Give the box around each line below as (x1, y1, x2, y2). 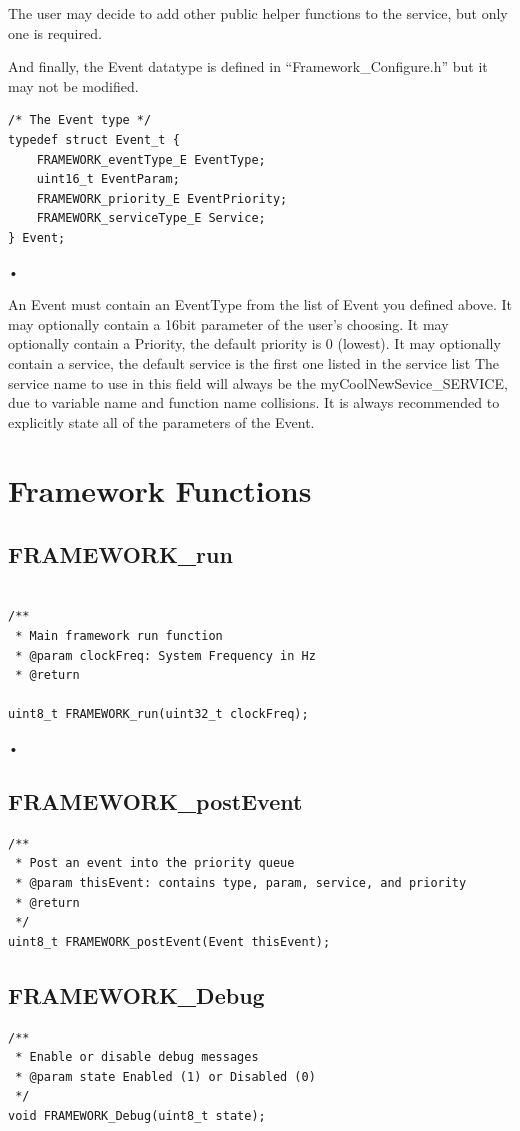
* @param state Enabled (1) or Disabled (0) (15, 1069, 316, 1084)
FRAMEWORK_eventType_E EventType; (36, 152, 266, 167)
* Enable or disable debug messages (15, 1050, 259, 1065)
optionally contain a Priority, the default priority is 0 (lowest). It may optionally (8, 333, 501, 354)
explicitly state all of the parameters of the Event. (8, 411, 315, 432)
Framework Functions (8, 470, 312, 511)
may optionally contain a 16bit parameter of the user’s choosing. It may (8, 313, 449, 334)
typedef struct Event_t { (8, 132, 180, 147)
